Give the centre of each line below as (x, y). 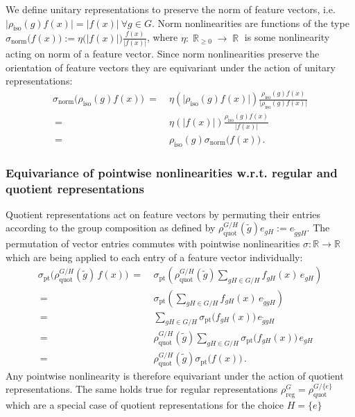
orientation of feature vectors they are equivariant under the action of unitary (171, 67)
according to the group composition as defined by (111, 228)
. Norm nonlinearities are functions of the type (250, 23)
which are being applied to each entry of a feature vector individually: (154, 257)
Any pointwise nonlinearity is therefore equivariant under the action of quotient (175, 375)
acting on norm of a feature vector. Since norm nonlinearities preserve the (163, 54)
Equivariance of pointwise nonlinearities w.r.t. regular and (172, 172)
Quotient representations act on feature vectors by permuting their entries (163, 214)
